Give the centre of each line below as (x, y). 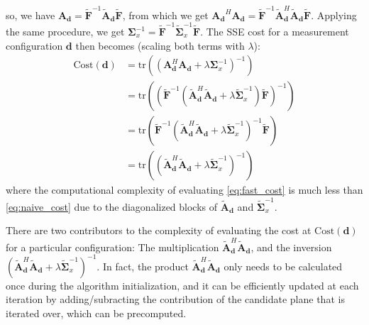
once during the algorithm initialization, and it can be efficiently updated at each (182, 285)
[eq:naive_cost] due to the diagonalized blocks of (112, 206)
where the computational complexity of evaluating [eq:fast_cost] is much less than (184, 190)
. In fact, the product (143, 266)
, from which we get (165, 15)
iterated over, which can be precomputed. (96, 313)
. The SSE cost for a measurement (275, 32)
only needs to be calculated (283, 266)
